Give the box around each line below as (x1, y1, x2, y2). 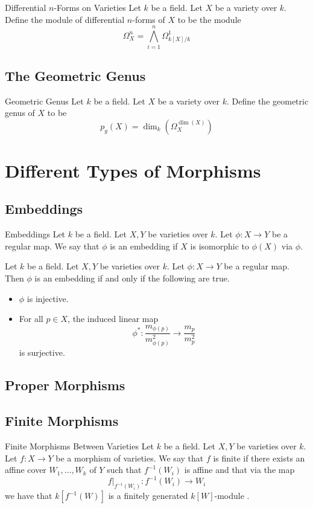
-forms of (132, 13, 165, 25)
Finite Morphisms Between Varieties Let (5, 440, 154, 452)
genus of (5, 106, 35, 119)
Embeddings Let (5, 228, 66, 240)
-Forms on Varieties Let (54, 1, 141, 13)
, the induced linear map (68, 312, 159, 325)
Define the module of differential (5, 13, 125, 25)
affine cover (5, 463, 46, 476)
